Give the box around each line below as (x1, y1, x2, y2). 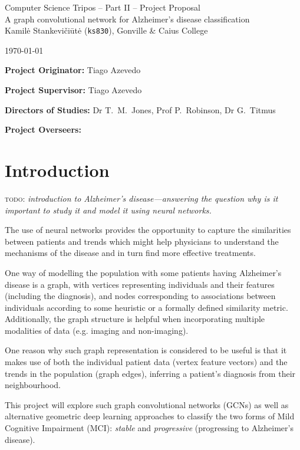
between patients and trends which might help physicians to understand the (5, 235, 279, 247)
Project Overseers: (5, 123, 81, 136)
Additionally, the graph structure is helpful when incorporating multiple (5, 313, 265, 325)
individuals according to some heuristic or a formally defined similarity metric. (5, 301, 288, 313)
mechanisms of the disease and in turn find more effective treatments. (5, 247, 256, 259)
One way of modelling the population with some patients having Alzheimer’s (5, 266, 282, 278)
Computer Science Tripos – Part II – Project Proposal (5, 1, 200, 13)
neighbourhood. (5, 379, 61, 391)
